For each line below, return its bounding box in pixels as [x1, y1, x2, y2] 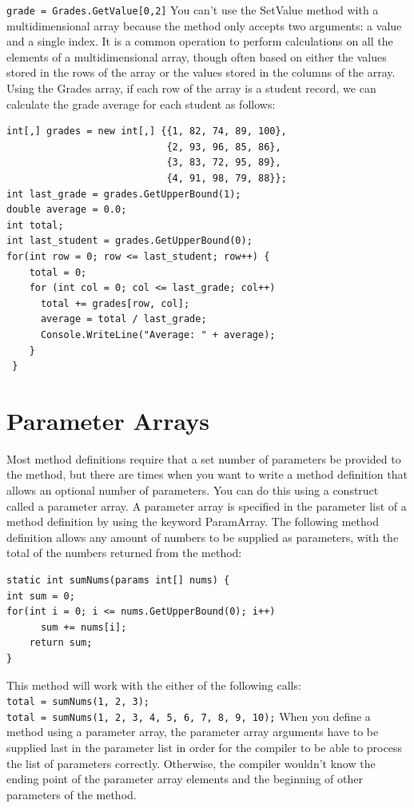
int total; [6, 219, 64, 231]
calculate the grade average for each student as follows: [6, 95, 276, 112]
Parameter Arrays [6, 404, 209, 436]
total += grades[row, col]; [40, 297, 190, 309]
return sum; [29, 637, 93, 649]
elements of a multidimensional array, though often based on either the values [6, 48, 387, 65]
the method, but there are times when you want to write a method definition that [6, 466, 408, 483]
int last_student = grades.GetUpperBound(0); [6, 235, 253, 247]
